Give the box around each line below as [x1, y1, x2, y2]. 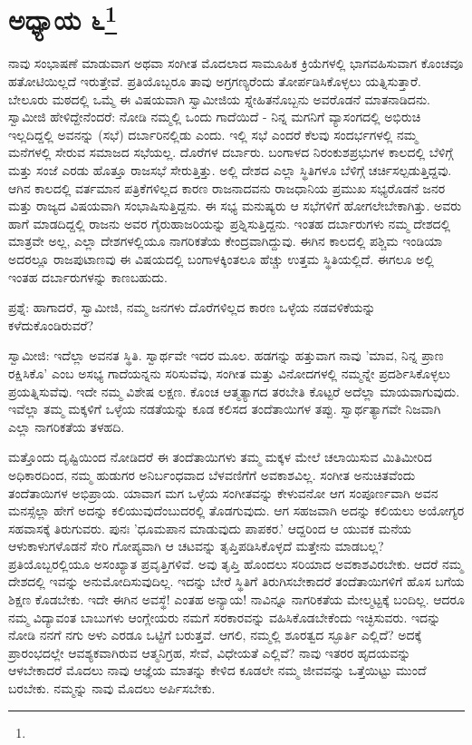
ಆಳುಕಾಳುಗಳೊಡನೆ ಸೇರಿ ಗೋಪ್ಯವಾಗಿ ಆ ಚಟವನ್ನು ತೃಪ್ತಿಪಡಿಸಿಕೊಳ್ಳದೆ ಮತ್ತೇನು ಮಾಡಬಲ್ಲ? [8, 536, 384, 555]
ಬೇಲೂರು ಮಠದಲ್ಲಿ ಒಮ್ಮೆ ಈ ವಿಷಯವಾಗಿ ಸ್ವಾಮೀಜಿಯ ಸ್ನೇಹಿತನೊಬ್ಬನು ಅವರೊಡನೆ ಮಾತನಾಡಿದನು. [8, 89, 431, 108]
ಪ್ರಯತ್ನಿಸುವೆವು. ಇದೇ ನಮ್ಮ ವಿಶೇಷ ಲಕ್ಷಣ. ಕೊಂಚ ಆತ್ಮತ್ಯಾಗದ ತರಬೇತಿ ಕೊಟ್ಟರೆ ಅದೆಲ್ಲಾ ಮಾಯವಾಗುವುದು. [8, 381, 460, 400]
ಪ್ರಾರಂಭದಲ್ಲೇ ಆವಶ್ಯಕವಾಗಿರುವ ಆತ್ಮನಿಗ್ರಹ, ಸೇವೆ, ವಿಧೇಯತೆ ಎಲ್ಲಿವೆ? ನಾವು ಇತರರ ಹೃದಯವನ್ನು [8, 642, 411, 662]
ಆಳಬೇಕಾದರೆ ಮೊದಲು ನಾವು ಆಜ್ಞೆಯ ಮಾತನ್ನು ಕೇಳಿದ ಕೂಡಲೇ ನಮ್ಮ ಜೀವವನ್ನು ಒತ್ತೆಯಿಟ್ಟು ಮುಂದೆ [8, 661, 427, 680]
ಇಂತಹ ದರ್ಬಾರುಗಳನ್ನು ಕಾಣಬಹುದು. [8, 267, 168, 286]
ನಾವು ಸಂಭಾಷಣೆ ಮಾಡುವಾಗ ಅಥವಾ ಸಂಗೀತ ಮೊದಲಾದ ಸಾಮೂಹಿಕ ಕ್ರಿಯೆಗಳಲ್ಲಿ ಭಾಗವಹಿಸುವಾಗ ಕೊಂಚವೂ [8, 54, 464, 73]
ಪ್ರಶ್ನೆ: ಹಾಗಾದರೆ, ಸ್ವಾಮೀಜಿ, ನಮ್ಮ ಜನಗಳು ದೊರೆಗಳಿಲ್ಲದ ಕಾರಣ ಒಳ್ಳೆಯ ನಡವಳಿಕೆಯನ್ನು [8, 298, 376, 317]
